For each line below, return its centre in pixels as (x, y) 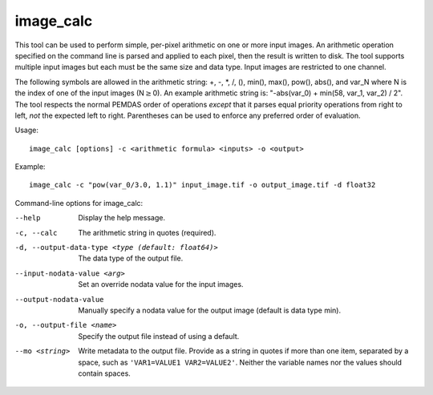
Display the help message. (122, 218)
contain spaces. (105, 373)
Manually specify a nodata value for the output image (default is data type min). (209, 310)
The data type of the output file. (131, 258)
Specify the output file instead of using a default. (159, 336)
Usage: (27, 130)
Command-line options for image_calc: (79, 203)
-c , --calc (36, 233)
